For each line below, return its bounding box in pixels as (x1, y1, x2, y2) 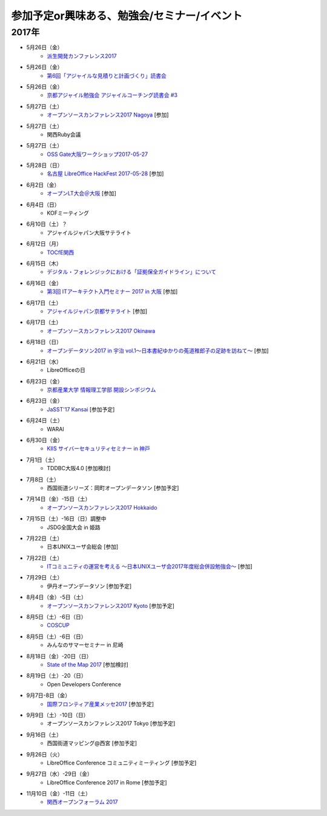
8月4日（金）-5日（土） (26, 593, 87, 601)
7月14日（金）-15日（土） (26, 495, 91, 503)
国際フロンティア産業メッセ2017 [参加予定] (47, 700, 154, 707)
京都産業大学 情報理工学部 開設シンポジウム (47, 386, 156, 394)
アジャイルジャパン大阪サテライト (47, 229, 131, 236)
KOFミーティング (47, 209, 90, 217)
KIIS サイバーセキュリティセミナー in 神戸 (47, 445, 151, 452)
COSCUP (47, 622, 70, 629)
